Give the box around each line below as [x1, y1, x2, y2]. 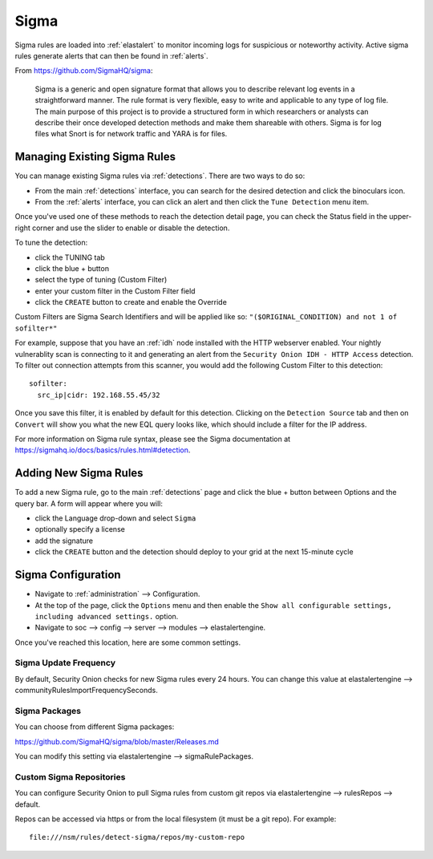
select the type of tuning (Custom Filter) [34, 275, 168, 285]
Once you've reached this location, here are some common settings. [14, 638, 241, 647]
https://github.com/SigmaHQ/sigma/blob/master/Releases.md [14, 736, 220, 746]
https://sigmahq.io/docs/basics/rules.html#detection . [14, 445, 191, 455]
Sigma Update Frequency [14, 658, 116, 669]
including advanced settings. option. [34, 611, 179, 621]
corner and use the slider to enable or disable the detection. [32, 223, 230, 233]
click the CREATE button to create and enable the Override [34, 298, 228, 307]
